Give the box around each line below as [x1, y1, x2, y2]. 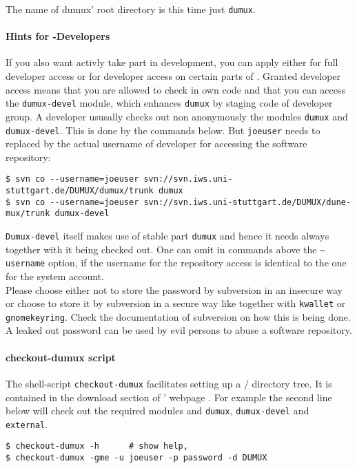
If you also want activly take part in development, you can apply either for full [6, 55, 338, 70]
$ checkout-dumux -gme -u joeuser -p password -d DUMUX [6, 453, 267, 463]
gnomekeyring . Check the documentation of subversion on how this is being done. [6, 309, 351, 323]
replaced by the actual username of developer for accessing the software [6, 136, 307, 151]
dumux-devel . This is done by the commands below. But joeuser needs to [6, 123, 320, 137]
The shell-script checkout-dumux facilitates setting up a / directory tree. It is [6, 376, 332, 390]
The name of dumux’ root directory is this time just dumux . [6, 2, 256, 16]
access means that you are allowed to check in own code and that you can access [6, 82, 346, 96]
